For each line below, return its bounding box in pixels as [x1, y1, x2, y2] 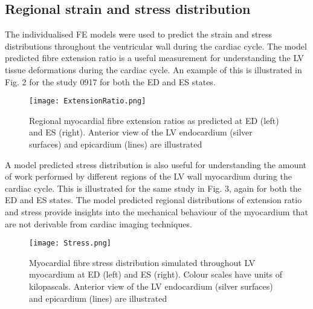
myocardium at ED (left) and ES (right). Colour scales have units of [29, 268, 283, 281]
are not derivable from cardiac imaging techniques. [5, 217, 192, 230]
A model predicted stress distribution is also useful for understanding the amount [5, 158, 307, 171]
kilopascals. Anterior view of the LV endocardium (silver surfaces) [29, 280, 273, 293]
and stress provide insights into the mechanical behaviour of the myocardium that [5, 205, 308, 218]
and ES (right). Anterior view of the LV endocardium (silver [29, 126, 253, 138]
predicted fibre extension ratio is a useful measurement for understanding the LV [5, 51, 305, 64]
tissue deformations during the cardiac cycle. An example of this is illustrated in [5, 63, 302, 76]
